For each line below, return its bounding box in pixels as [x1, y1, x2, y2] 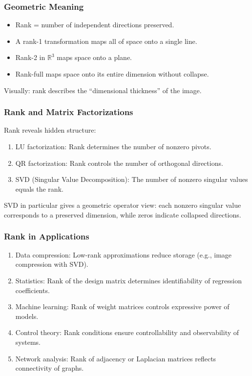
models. [15, 311, 39, 321]
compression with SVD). [15, 259, 88, 269]
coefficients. [15, 285, 50, 295]
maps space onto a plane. [57, 52, 132, 62]
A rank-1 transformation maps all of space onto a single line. [15, 36, 197, 46]
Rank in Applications [4, 230, 89, 242]
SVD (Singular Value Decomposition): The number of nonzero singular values [15, 174, 248, 184]
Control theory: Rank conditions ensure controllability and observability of [15, 327, 239, 337]
